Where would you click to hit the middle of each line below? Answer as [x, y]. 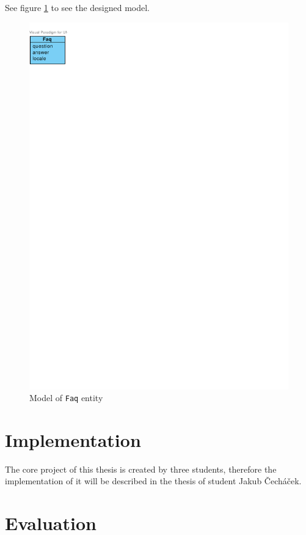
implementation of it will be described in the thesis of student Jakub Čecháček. [153, 481]
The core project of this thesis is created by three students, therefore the [141, 469]
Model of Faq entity [66, 398]
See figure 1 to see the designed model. [77, 7]
